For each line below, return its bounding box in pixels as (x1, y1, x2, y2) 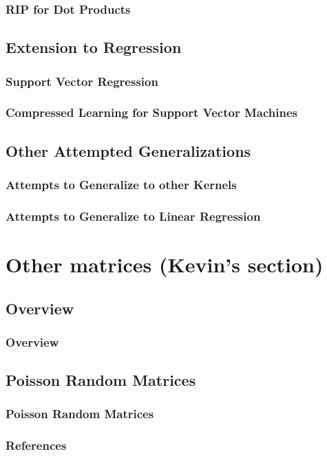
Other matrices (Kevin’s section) (6, 250, 324, 278)
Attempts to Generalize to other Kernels (6, 176, 237, 193)
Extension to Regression (6, 36, 182, 58)
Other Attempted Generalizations (6, 140, 251, 161)
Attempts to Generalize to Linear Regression (6, 207, 261, 224)
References (6, 437, 67, 454)
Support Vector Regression (6, 72, 158, 89)
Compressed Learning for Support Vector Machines (6, 104, 297, 121)
